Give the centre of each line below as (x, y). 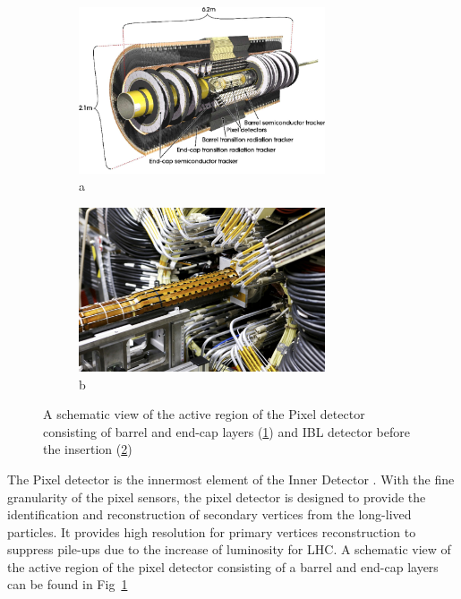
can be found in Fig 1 (68, 584)
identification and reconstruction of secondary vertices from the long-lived (209, 514)
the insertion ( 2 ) (88, 449)
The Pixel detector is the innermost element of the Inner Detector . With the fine (231, 479)
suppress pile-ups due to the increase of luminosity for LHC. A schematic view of (229, 549)
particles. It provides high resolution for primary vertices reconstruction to (212, 531)
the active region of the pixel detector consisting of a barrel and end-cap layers (223, 566)
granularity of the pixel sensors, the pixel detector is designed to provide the (217, 496)
